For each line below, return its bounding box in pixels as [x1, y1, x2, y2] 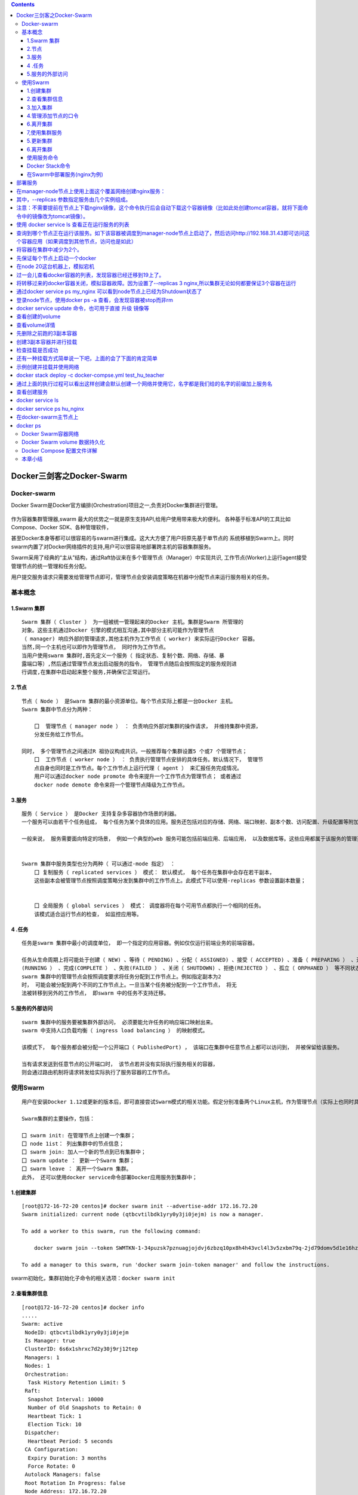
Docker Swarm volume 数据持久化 [21, 438, 106, 446]
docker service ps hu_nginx [16, 405, 85, 412]
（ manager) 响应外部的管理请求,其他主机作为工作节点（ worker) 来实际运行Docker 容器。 [21, 635, 258, 642]
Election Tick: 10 [27, 1421, 82, 1427]
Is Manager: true [24, 1337, 76, 1344]
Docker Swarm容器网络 [21, 430, 79, 437]
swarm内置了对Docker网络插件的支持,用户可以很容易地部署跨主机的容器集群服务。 [11, 543, 214, 550]
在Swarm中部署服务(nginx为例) [27, 170, 104, 178]
